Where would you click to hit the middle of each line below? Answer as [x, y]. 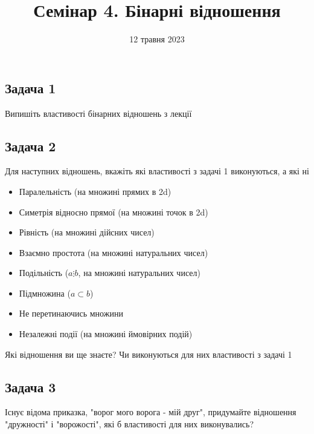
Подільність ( [44, 273]
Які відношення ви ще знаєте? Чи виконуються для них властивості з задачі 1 [149, 354]
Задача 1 [30, 87]
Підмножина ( [45, 293]
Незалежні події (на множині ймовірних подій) [106, 334]
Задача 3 [30, 386]
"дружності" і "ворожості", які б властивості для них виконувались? [130, 424]
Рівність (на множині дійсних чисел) [87, 232]
